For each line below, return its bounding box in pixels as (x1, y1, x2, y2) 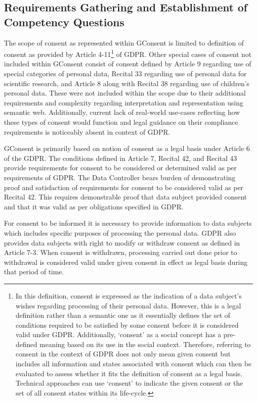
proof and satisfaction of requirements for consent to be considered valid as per (4, 182, 244, 192)
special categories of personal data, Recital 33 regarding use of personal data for (4, 68, 247, 79)
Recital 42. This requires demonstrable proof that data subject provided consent (4, 192, 247, 202)
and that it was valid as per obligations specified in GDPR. (4, 201, 184, 211)
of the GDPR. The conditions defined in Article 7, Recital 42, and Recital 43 (4, 152, 237, 163)
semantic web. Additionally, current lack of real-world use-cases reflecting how (4, 107, 240, 117)
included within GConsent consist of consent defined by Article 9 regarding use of (4, 58, 252, 69)
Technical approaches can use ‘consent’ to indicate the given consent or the (15, 378, 243, 388)
